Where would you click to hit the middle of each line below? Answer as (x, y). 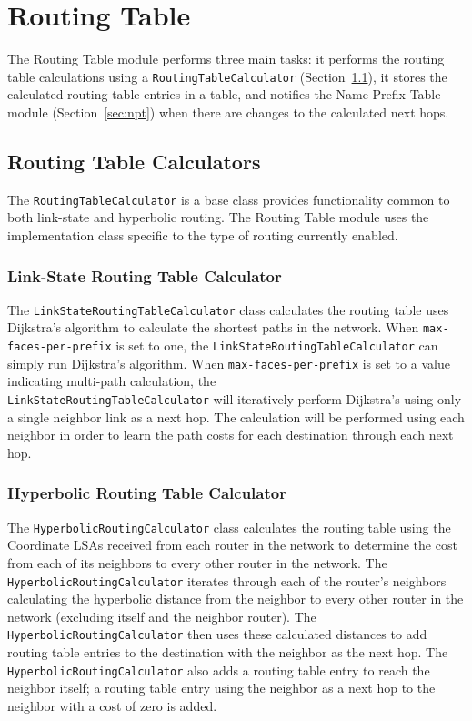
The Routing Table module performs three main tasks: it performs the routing (226, 59)
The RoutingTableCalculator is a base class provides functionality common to (229, 199)
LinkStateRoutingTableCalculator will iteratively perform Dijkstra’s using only (235, 399)
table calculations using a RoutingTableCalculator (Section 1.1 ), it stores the (227, 76)
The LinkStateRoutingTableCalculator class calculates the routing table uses (228, 309)
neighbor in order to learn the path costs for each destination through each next (231, 435)
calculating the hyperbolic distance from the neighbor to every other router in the (236, 599)
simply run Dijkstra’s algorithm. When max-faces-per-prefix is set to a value (229, 363)
